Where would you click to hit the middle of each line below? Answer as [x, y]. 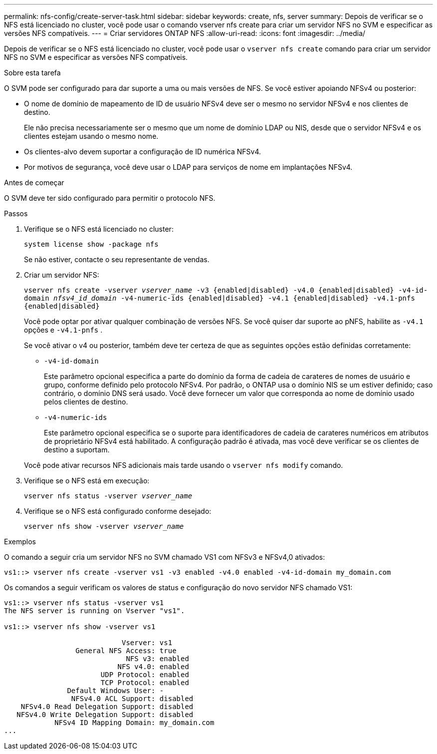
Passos [16, 213]
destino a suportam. [77, 450]
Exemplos [20, 542]
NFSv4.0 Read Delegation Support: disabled [107, 707]
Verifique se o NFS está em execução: [87, 481]
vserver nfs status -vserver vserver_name [108, 496]
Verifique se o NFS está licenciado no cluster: [99, 229]
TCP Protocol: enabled [145, 683]
